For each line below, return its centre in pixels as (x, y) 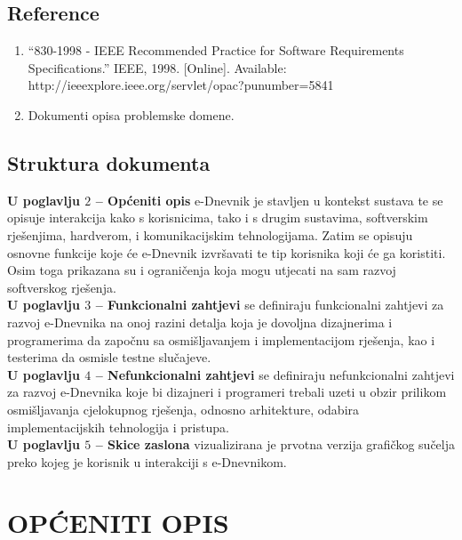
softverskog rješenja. (62, 287)
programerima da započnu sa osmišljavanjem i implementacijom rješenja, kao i (221, 339)
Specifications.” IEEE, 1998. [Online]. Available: (157, 67)
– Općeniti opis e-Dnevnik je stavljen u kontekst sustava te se (269, 200)
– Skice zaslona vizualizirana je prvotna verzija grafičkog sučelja (275, 444)
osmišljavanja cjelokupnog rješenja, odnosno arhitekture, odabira (183, 409)
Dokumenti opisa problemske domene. (131, 114)
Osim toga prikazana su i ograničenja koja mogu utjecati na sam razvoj (202, 270)
